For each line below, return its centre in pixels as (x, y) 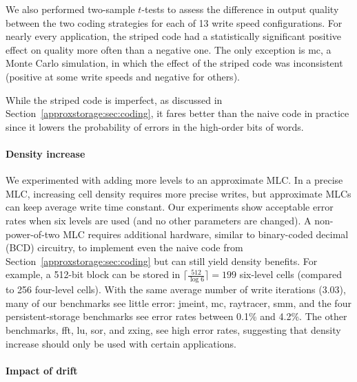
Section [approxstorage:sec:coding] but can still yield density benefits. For (162, 261)
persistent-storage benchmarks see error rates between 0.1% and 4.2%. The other (176, 316)
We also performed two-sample (70, 9)
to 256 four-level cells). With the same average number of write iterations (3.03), (176, 289)
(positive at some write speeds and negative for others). (123, 76)
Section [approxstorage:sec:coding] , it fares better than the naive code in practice (177, 113)
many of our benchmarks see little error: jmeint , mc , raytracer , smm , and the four (178, 303)
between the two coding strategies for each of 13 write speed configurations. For (174, 22)
